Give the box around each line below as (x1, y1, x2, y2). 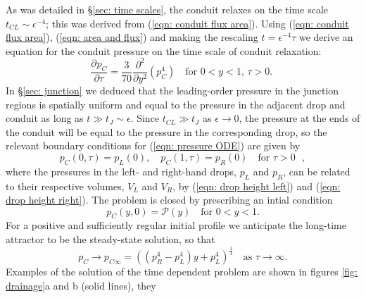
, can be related (283, 163, 351, 178)
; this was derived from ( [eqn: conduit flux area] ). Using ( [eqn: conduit (46, 15, 349, 30)
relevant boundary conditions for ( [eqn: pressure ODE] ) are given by (6, 138, 301, 153)
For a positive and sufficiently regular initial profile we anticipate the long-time (6, 218, 346, 232)
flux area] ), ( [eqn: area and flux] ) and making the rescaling (6, 30, 258, 44)
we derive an (298, 30, 353, 44)
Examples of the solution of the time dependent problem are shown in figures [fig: (6, 264, 358, 279)
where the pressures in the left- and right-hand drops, (6, 163, 236, 178)
